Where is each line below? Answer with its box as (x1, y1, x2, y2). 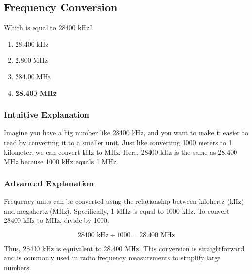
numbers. (4, 262, 31, 272)
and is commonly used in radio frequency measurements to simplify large (4, 253, 221, 263)
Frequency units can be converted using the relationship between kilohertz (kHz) (4, 196, 244, 206)
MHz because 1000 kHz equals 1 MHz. (4, 156, 118, 166)
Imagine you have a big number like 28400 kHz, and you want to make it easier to (4, 128, 248, 138)
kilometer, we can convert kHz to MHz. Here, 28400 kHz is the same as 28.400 (4, 146, 237, 157)
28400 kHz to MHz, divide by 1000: (4, 215, 109, 225)
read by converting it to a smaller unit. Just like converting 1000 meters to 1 (4, 137, 232, 147)
